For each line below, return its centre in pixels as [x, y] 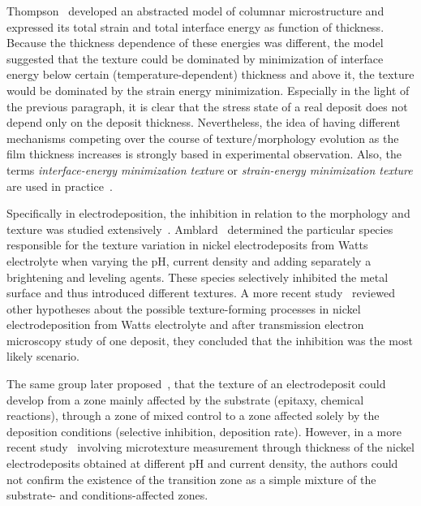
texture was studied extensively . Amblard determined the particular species [200, 229]
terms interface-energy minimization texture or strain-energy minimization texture [210, 169]
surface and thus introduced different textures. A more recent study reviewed [201, 293]
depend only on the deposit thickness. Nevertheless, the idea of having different [204, 122]
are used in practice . [60, 186]
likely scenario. [43, 356]
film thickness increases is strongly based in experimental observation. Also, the [204, 154]
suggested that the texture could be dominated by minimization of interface [195, 58]
